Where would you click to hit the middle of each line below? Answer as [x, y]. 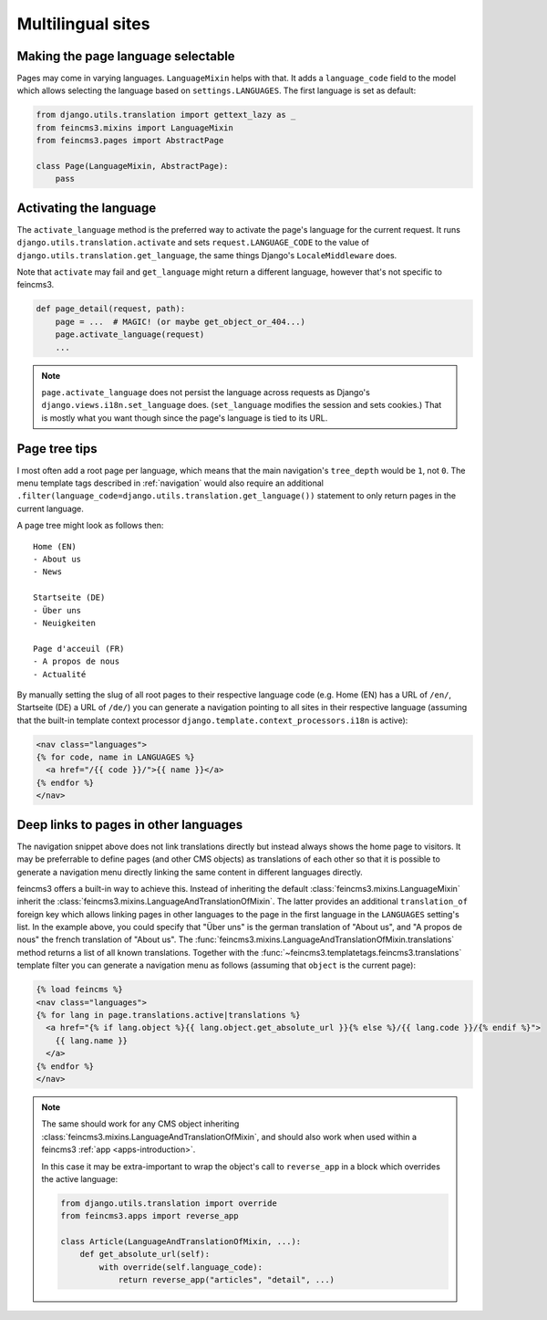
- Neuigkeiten [64, 623]
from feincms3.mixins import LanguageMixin [135, 127]
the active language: [80, 1179]
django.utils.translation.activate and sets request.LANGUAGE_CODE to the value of [193, 243]
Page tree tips [57, 449]
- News [48, 572]
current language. [50, 508]
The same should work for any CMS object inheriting [140, 1124]
